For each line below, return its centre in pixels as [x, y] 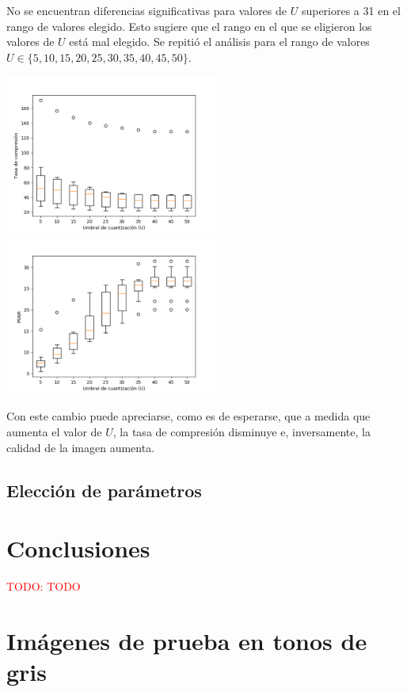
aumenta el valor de [54, 432]
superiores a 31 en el [351, 10]
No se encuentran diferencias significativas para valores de [147, 10]
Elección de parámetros [104, 490]
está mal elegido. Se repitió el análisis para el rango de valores [219, 42]
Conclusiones [78, 548]
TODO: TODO [44, 586]
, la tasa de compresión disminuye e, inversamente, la [242, 432]
